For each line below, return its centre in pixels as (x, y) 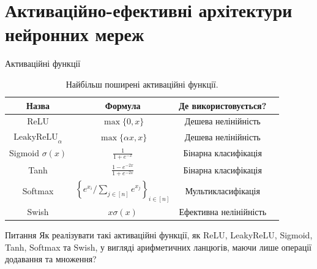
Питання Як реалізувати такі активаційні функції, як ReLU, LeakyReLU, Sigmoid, (159, 234)
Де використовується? (223, 105)
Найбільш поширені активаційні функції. (142, 84)
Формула (123, 105)
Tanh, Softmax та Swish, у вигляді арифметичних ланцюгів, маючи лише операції (158, 247)
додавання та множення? (51, 259)
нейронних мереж (75, 34)
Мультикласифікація (222, 191)
